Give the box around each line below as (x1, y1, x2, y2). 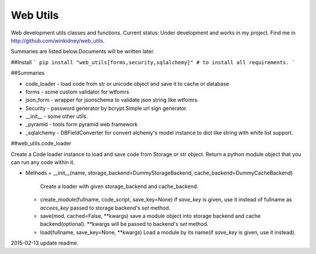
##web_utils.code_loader (11, 140, 71, 147)
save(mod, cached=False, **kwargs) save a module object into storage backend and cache (40, 212, 261, 219)
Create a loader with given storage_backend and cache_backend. (40, 183, 198, 190)
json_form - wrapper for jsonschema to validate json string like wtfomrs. (25, 96, 199, 103)
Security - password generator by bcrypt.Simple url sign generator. (25, 105, 188, 112)
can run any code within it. (11, 159, 75, 166)
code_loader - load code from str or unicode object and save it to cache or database (25, 80, 229, 87)
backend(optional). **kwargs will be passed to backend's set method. (40, 221, 209, 228)
